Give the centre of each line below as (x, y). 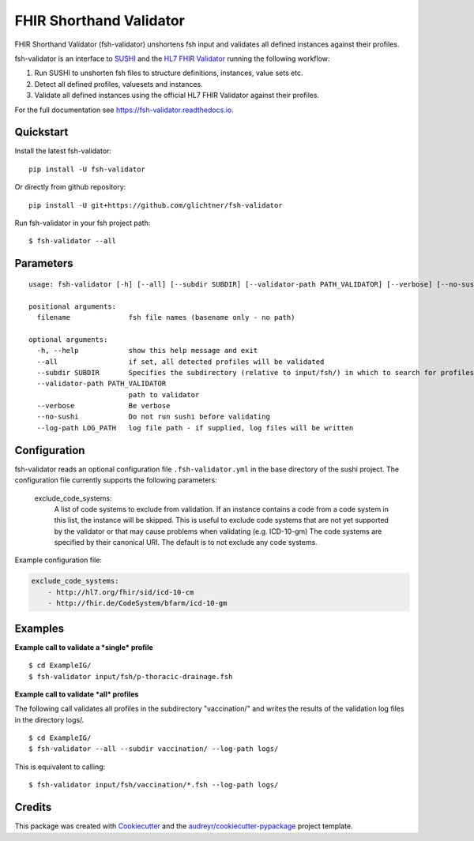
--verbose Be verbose (103, 406)
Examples (39, 628)
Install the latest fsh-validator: (63, 151)
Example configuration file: (58, 560)
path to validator (164, 394)
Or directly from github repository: (70, 187)
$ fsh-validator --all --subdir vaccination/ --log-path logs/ (154, 749)
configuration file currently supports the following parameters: (116, 480)
